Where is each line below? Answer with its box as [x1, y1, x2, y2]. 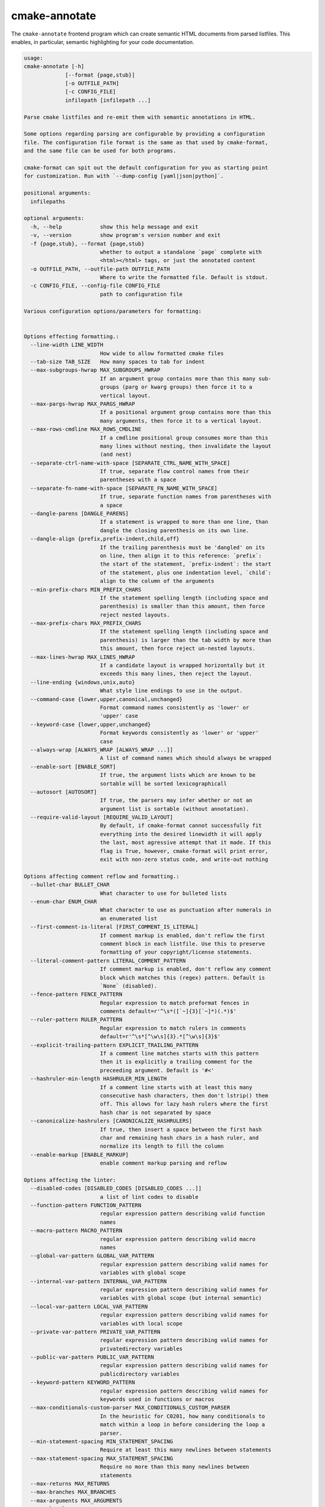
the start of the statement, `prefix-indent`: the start [99, 561, 272, 568]
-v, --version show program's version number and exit [30, 232, 221, 239]
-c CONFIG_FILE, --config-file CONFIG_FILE [30, 282, 161, 289]
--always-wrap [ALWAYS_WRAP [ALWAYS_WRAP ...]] [30, 746, 173, 753]
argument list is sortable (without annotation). [99, 805, 250, 812]
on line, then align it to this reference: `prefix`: [99, 552, 262, 559]
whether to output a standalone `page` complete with [99, 248, 262, 256]
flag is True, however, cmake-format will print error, [99, 848, 268, 854]
